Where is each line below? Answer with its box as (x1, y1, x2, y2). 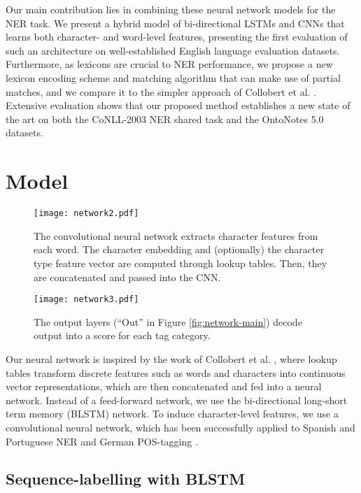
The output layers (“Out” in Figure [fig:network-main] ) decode (34, 314, 302, 329)
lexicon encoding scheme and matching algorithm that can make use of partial (6, 70, 341, 85)
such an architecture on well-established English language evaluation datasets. (6, 43, 340, 57)
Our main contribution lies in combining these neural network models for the (6, 2, 336, 16)
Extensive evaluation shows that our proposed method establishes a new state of (6, 98, 351, 113)
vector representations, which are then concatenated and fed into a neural (6, 379, 322, 394)
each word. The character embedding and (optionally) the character (34, 242, 325, 257)
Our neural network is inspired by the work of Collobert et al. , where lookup (6, 351, 337, 366)
